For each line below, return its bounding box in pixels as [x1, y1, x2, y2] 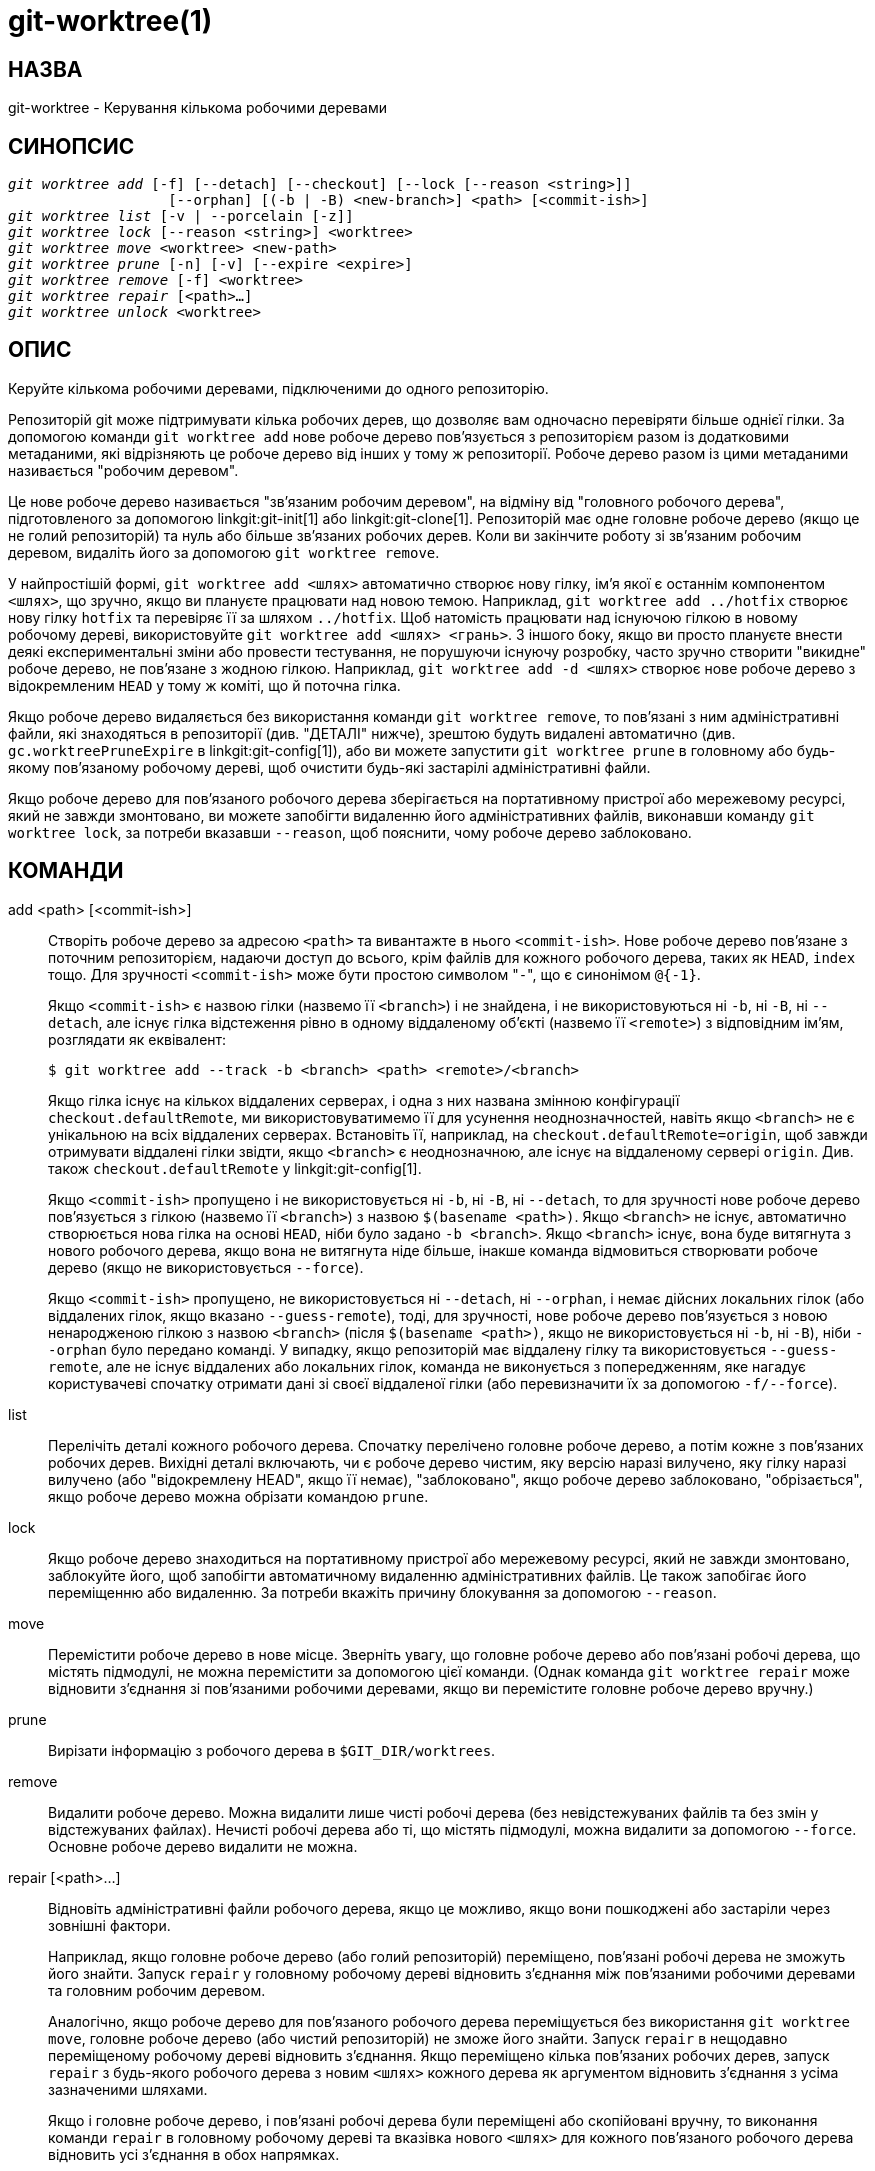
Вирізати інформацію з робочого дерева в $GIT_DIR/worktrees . [48, 1741, 496, 1759]
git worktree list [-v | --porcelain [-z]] [8, 208, 354, 225]
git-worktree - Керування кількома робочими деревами [8, 99, 387, 117]
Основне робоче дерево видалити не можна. [48, 1837, 358, 1855]
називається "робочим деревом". [8, 461, 239, 479]
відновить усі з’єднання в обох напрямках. [48, 2145, 340, 2163]
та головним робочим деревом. [48, 1981, 266, 1999]
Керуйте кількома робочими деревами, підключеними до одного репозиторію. [8, 379, 549, 397]
